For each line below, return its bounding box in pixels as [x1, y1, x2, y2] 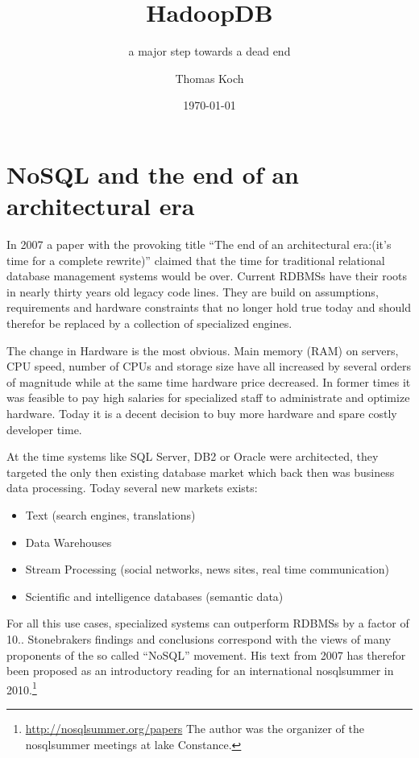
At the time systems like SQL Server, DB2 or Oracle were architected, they [6, 448, 379, 465]
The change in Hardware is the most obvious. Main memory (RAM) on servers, [6, 342, 399, 358]
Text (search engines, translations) [25, 506, 196, 523]
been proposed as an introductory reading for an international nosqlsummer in [6, 662, 394, 679]
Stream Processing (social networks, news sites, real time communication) [25, 561, 389, 578]
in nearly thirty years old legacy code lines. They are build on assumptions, [6, 283, 379, 300]
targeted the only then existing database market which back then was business [6, 463, 395, 480]
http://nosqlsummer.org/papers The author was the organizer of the [25, 719, 364, 736]
